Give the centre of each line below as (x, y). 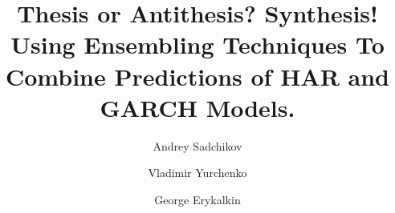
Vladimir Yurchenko (197, 173)
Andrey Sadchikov (197, 145)
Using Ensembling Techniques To (197, 44)
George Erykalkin (197, 199)
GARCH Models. (197, 107)
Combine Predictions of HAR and (197, 76)
